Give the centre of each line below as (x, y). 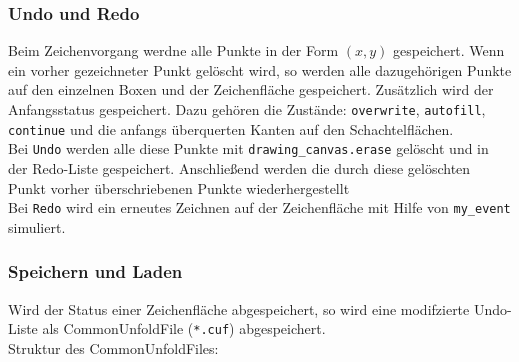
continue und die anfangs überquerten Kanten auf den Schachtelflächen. (231, 128)
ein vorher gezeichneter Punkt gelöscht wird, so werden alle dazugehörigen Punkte (260, 69)
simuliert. (37, 226)
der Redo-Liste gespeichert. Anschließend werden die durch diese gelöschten (239, 167)
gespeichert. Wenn (449, 50)
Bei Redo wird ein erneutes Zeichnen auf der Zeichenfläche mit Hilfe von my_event (259, 207)
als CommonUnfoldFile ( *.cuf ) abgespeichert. (184, 328)
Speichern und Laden (95, 271)
